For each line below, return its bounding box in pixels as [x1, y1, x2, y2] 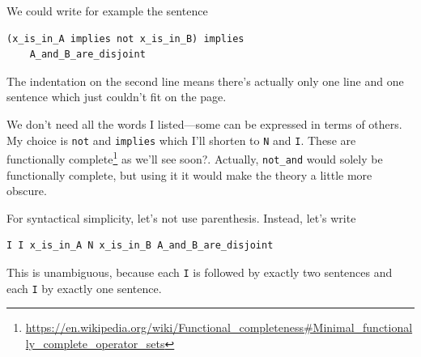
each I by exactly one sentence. [6, 279, 162, 296]
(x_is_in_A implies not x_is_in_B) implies [6, 32, 245, 45]
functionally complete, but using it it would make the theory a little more [6, 166, 372, 183]
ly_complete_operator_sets [25, 334, 165, 351]
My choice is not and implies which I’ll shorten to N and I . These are [6, 131, 356, 148]
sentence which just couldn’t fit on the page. [6, 88, 227, 105]
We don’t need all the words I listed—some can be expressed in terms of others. [6, 115, 402, 132]
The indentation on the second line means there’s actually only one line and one [6, 72, 404, 89]
